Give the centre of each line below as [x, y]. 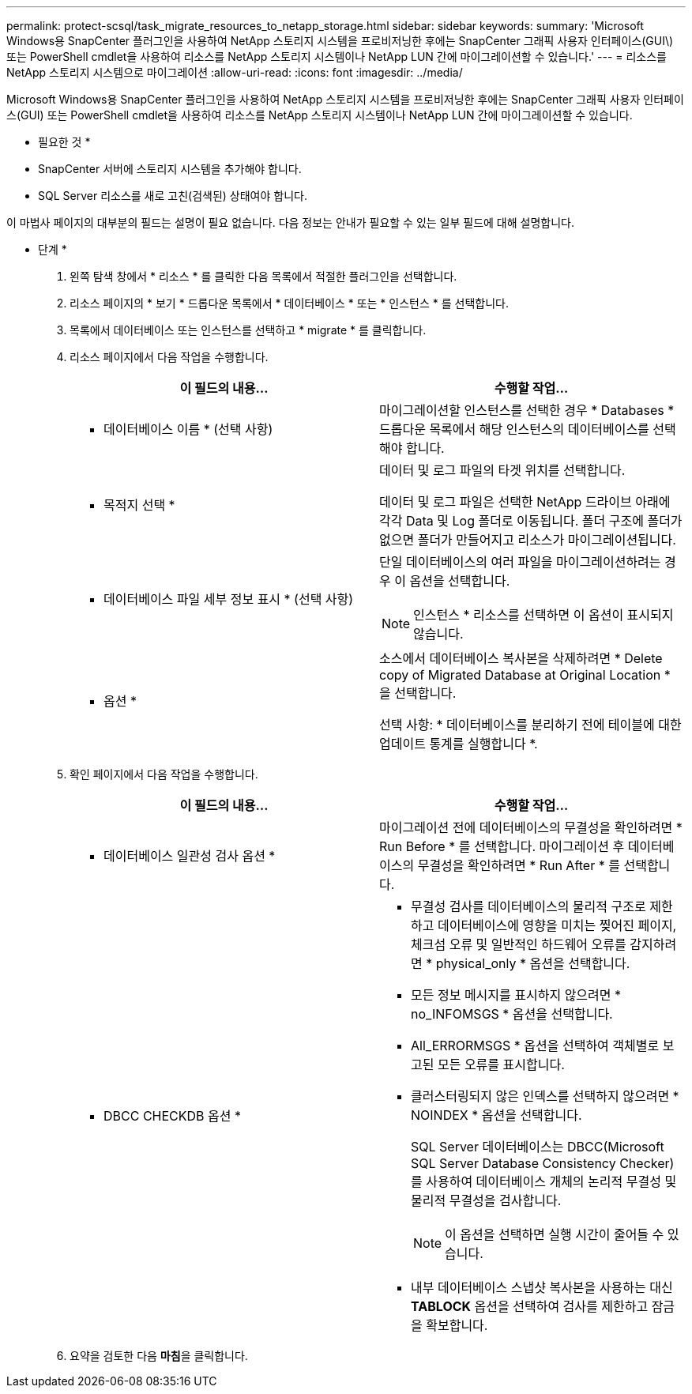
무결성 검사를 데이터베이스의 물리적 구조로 [528, 906]
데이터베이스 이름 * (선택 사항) [188, 429]
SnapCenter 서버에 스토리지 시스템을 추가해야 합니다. [170, 169]
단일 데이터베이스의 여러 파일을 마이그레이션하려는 [520, 562]
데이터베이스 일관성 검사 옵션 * [190, 856]
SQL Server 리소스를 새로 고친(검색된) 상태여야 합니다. [173, 196]
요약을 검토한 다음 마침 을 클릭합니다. [159, 1356]
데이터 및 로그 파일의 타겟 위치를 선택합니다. [502, 470]
